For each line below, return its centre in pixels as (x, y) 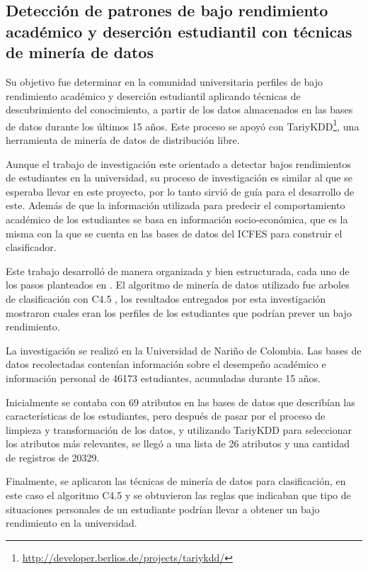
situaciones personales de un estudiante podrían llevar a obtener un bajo (163, 509)
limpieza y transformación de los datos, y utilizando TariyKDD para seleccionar (179, 429)
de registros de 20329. (53, 457)
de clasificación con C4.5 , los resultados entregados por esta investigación (166, 298)
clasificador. (31, 247)
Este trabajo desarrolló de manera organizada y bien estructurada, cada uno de (178, 270)
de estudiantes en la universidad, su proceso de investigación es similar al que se (179, 178)
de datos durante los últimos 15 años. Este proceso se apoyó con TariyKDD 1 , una (183, 125)
